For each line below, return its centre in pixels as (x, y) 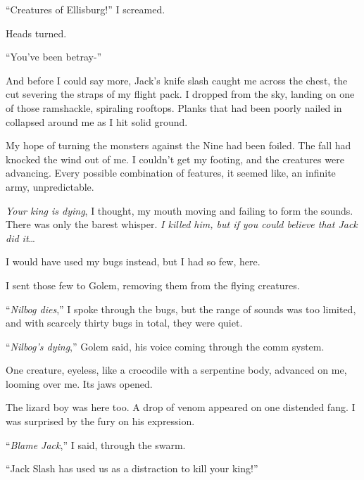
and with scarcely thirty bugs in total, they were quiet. (124, 323)
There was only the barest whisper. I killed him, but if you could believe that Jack (182, 224)
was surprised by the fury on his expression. (100, 421)
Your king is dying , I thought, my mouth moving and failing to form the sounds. (180, 210)
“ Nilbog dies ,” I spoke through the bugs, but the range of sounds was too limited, (181, 309)
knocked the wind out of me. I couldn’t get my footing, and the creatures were (175, 159)
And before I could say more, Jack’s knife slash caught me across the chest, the (177, 80)
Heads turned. (36, 33)
